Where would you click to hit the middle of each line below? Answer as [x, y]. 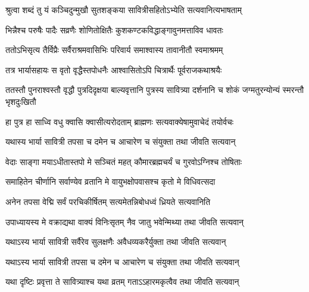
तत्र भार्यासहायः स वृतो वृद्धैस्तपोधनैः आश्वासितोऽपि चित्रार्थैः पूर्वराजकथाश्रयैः [114, 69]
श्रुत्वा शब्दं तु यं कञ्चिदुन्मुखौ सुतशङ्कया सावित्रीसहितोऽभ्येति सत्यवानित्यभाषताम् [124, 10]
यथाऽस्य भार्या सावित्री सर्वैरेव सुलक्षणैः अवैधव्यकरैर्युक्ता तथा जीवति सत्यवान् [116, 242]
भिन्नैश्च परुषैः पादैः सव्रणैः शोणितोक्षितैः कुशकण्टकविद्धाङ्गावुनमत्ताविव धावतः [114, 29]
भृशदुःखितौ [21, 101]
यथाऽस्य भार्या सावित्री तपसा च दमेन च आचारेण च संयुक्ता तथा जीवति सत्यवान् [122, 261]
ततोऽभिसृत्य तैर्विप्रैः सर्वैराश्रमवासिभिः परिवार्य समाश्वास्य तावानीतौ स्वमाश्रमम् [114, 50]
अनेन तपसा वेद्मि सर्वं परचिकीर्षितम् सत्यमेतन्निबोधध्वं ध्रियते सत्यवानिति [108, 201]
